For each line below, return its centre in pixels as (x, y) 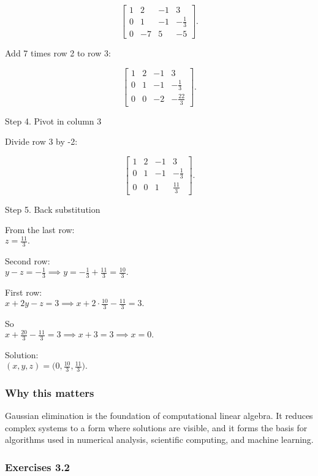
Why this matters (50, 392)
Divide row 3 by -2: (41, 141)
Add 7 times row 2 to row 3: (58, 53)
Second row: (28, 261)
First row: (24, 292)
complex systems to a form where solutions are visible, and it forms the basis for (156, 427)
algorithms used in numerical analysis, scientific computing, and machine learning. (159, 440)
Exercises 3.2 (38, 466)
